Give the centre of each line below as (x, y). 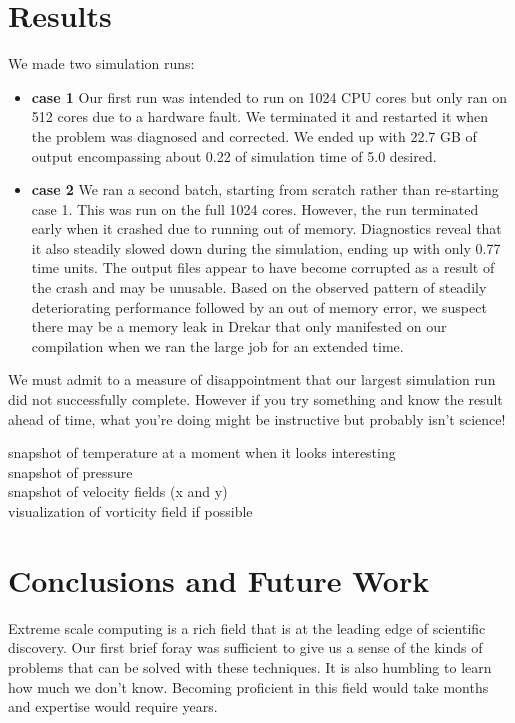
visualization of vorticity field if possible (130, 511)
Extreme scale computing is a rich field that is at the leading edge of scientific (247, 627)
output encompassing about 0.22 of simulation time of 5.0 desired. (234, 155)
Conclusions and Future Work (219, 579)
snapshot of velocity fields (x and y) (118, 491)
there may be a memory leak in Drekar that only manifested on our (239, 326)
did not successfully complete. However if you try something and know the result (255, 399)
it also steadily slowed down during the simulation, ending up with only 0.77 (266, 247)
